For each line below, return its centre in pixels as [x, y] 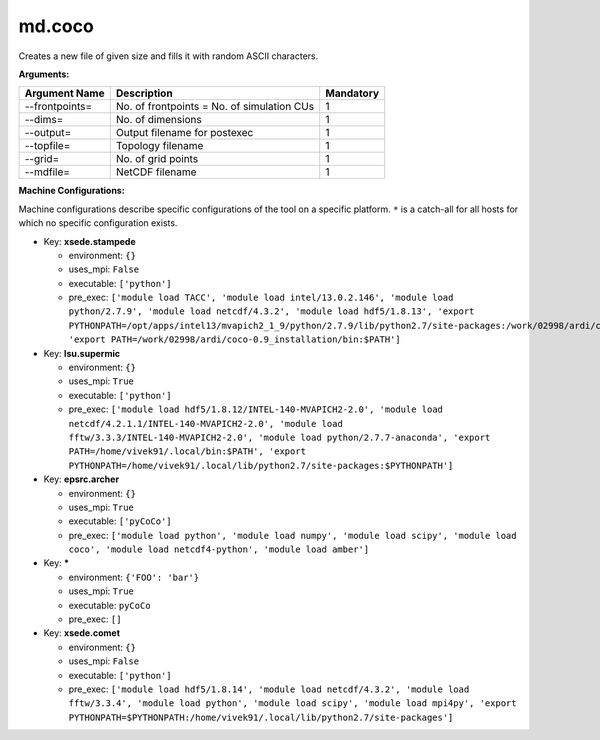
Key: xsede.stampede [90, 241]
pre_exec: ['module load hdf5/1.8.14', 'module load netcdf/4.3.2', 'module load [269, 689]
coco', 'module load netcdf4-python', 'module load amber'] [219, 549]
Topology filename [159, 146]
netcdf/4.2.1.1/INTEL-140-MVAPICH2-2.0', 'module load [206, 423]
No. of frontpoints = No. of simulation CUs [215, 107]
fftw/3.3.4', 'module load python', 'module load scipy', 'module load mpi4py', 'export [292, 703]
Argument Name [64, 93]
